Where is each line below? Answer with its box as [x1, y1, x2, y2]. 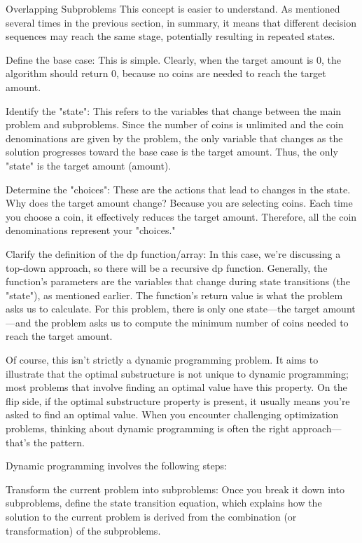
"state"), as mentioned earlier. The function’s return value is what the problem [6, 287, 343, 302]
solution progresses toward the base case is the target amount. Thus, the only [6, 144, 338, 159]
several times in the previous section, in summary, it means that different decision [6, 15, 357, 29]
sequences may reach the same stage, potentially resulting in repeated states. [6, 29, 335, 43]
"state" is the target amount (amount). [6, 158, 172, 172]
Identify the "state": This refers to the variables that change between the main [6, 103, 342, 118]
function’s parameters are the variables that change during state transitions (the [6, 274, 350, 289]
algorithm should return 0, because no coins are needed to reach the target [6, 66, 326, 81]
